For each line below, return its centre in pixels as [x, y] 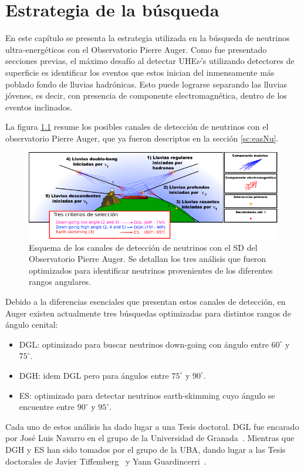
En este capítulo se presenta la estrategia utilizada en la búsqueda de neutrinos [148, 38]
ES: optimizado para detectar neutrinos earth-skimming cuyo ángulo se [147, 395]
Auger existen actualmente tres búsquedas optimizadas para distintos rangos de [148, 313]
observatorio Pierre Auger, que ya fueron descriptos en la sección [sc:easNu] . [142, 138]
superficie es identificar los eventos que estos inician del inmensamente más [140, 72]
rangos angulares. [60, 282]
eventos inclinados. [39, 107]
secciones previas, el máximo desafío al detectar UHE [101, 61]
